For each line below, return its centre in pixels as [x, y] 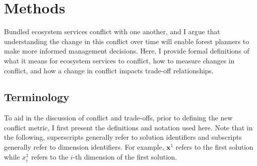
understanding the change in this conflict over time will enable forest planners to [127, 41]
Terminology [37, 97]
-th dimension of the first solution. [125, 156]
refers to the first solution [215, 147]
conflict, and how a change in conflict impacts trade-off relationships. [109, 70]
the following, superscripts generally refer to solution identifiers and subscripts [123, 137]
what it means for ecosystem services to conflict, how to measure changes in [119, 60]
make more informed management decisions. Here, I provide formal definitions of [127, 51]
